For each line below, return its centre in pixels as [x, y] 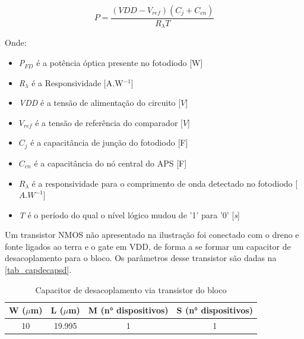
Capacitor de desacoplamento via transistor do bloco [131, 289]
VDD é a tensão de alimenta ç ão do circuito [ [100, 103]
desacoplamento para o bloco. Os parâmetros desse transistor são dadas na [141, 258]
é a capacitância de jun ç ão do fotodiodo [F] [109, 142]
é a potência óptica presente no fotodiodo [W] [120, 63]
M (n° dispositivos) [128, 310]
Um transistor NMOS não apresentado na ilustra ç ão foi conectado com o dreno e [152, 235]
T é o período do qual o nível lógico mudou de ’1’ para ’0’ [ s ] [129, 214]
